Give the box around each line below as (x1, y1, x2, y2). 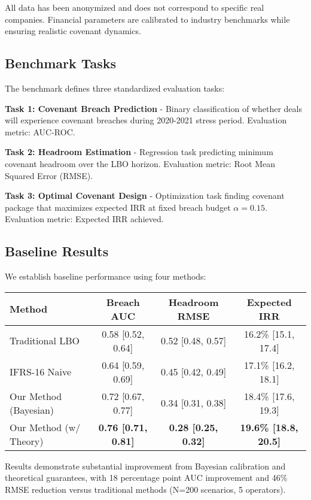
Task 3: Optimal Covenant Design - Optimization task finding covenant (5, 189, 285, 202)
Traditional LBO (10, 334, 80, 348)
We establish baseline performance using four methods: (5, 270, 206, 283)
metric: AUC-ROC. (5, 125, 75, 138)
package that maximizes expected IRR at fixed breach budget (5, 201, 231, 213)
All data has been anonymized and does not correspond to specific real (5, 1, 264, 13)
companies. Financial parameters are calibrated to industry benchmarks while (5, 13, 290, 25)
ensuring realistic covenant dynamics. (5, 25, 141, 37)
